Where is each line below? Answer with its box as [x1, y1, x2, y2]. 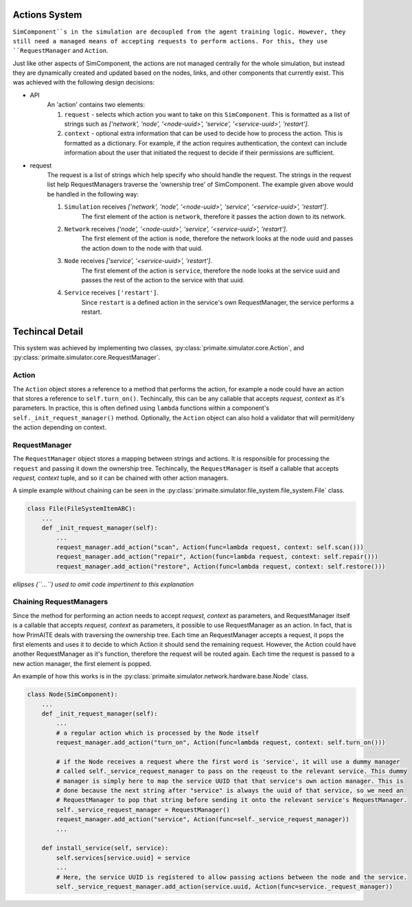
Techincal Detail [12, 325, 84, 337]
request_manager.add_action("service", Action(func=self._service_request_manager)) [56, 816, 350, 823]
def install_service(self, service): [41, 845, 169, 852]
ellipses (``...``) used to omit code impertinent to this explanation [12, 580, 194, 588]
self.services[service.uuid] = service [56, 853, 190, 862]
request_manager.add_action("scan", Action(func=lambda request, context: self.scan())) [56, 543, 364, 551]
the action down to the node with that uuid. [81, 244, 203, 252]
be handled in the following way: [47, 190, 139, 198]
